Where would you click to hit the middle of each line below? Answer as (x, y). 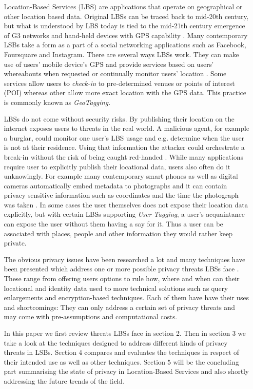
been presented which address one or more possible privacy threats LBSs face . (121, 269)
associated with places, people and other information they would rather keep (118, 233)
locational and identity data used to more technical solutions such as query (116, 288)
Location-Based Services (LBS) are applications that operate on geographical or (123, 6)
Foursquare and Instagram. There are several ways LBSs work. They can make (122, 54)
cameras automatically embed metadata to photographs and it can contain (116, 185)
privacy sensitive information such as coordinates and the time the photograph (121, 195)
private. (15, 243)
